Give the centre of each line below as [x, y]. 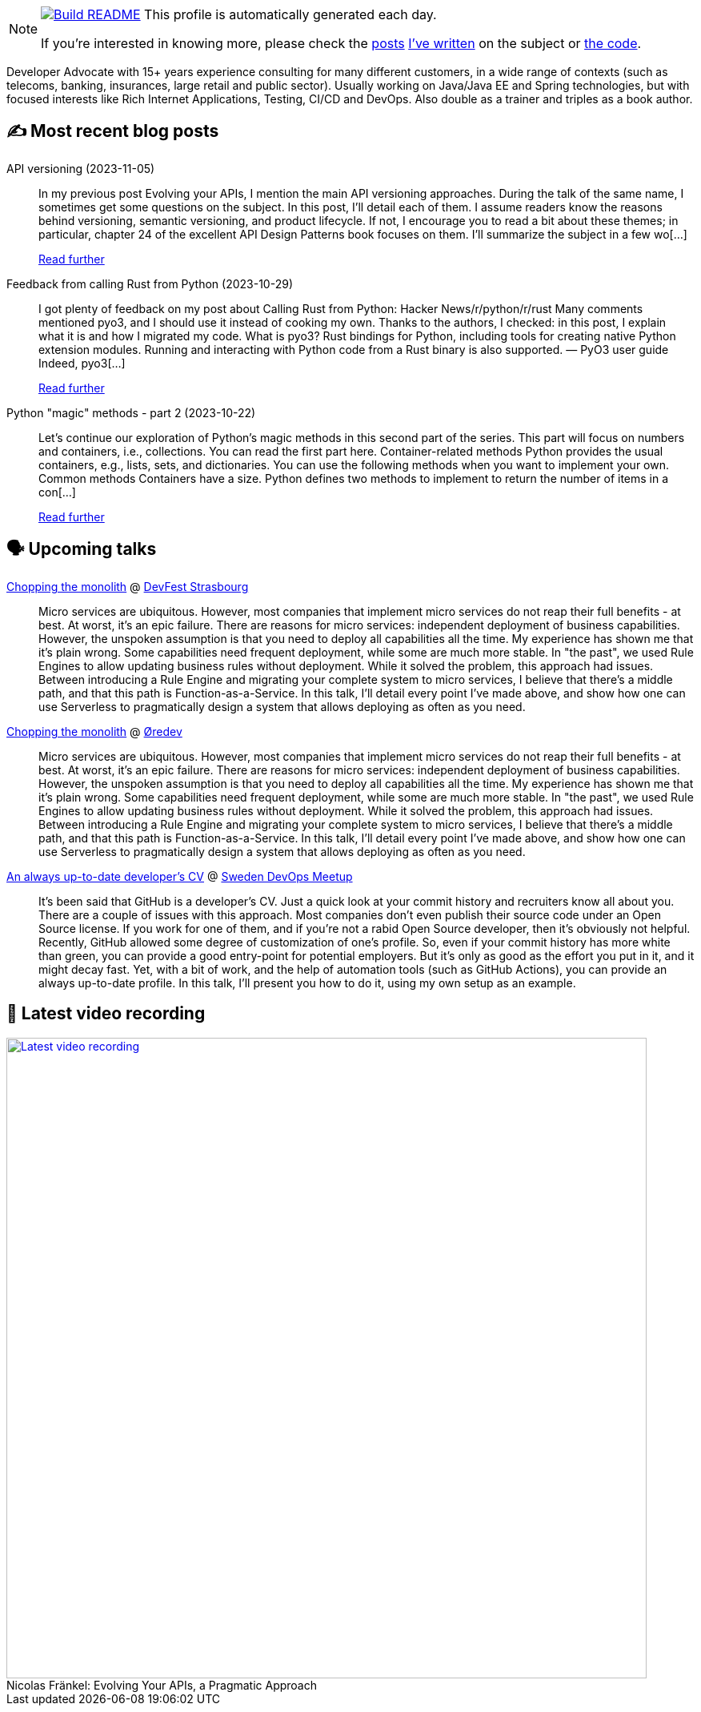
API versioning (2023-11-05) [81, 168]
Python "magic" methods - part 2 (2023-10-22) [131, 412]
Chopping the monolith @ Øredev [94, 731]
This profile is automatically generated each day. [290, 14]
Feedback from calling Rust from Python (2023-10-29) [150, 283]
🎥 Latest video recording [106, 1014]
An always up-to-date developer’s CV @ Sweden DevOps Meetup [180, 876]
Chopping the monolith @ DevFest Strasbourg [128, 586]
